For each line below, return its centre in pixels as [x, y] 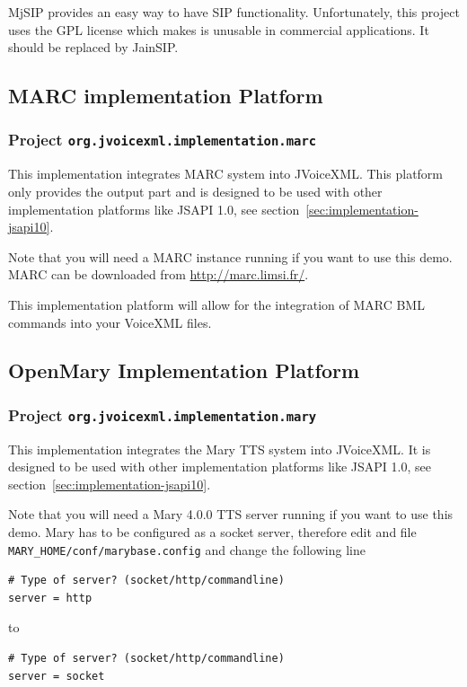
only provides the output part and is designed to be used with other [195, 191]
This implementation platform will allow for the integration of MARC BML [216, 304]
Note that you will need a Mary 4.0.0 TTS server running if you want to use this [231, 514]
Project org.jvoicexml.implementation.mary [163, 414]
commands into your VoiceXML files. [110, 322]
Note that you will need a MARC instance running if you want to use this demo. [230, 256]
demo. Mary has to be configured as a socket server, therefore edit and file [212, 532]
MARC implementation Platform [166, 96]
